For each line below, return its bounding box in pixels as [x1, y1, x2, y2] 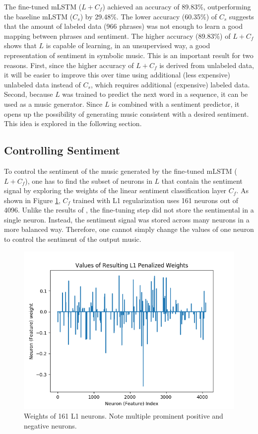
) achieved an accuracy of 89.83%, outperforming [102, 1, 251, 11]
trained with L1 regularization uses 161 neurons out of [72, 195, 238, 205]
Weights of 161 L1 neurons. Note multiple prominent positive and [24, 411, 223, 421]
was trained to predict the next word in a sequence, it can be [62, 89, 248, 99]
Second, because [4, 89, 53, 99]
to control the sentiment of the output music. [4, 234, 141, 244]
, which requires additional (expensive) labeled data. [90, 79, 250, 89]
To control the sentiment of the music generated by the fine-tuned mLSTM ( [4, 165, 237, 176]
